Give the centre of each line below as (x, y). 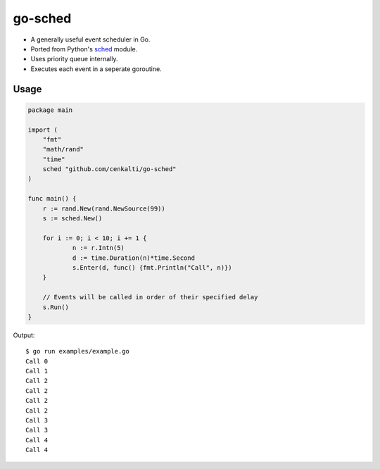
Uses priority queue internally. (74, 59)
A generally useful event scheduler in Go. (90, 39)
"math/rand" (63, 149)
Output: (24, 335)
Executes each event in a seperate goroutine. (96, 69)
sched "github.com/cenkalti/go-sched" (109, 169)
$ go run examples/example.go (78, 351)
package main (50, 110)
